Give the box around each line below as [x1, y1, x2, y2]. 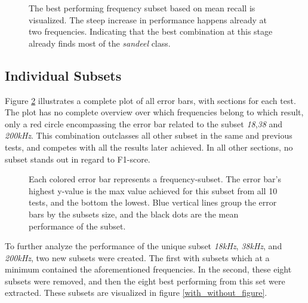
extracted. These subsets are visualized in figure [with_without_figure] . [5, 286, 267, 299]
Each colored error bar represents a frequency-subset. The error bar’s [29, 173, 281, 185]
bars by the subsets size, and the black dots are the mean [29, 207, 239, 220]
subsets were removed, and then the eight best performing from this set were [5, 274, 285, 287]
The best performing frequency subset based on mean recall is [29, 2, 255, 14]
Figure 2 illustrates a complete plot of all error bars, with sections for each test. [5, 94, 296, 106]
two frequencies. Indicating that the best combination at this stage [29, 25, 273, 38]
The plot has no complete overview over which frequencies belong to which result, [5, 106, 304, 118]
